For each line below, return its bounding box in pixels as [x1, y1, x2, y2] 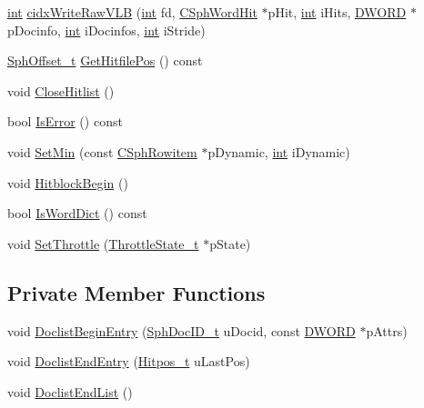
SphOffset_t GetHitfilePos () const [7, 51, 203, 70]
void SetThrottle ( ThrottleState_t [7, 234, 199, 253]
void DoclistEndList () [7, 382, 133, 401]
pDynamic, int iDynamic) [207, 142, 350, 161]
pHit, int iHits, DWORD [268, 3, 407, 21]
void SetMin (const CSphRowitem [7, 142, 197, 161]
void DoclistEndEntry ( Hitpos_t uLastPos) [7, 352, 250, 371]
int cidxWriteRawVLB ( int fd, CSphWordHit [7, 3, 257, 21]
